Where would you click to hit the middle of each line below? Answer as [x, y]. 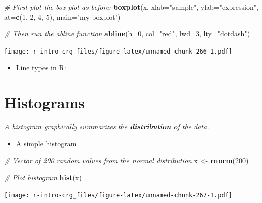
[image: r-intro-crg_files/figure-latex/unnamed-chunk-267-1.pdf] [118, 195]
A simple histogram [46, 143]
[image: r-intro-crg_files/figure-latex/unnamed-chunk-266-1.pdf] [118, 51]
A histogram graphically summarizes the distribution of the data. [107, 126]
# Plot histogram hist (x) [43, 177]
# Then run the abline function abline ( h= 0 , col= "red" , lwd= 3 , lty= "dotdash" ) [127, 34]
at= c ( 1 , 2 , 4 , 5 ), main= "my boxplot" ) [62, 16]
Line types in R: [41, 67]
